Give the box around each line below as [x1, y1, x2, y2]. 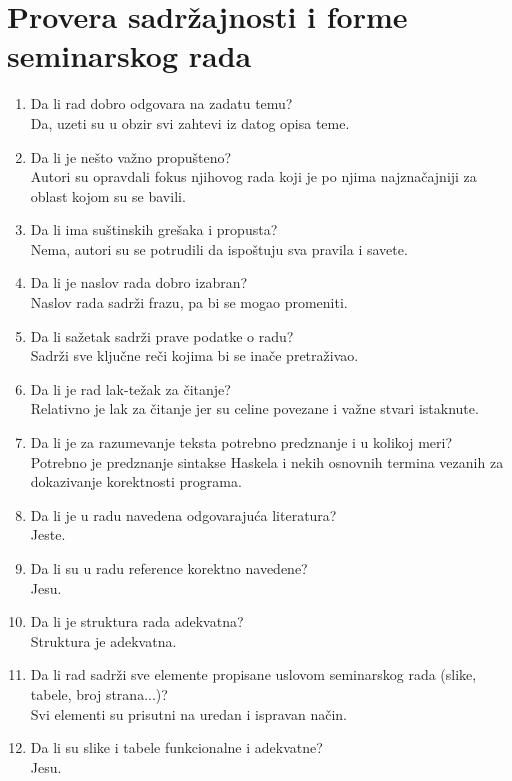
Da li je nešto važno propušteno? [30, 146, 232, 167]
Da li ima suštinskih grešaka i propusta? [30, 219, 278, 240]
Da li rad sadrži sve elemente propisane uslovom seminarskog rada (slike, [30, 664, 477, 685]
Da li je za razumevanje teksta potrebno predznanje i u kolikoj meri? [30, 432, 452, 453]
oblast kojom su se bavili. [30, 185, 186, 206]
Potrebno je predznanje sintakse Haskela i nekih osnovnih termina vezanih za [30, 451, 504, 472]
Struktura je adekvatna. [30, 630, 177, 651]
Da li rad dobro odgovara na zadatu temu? [30, 93, 293, 114]
